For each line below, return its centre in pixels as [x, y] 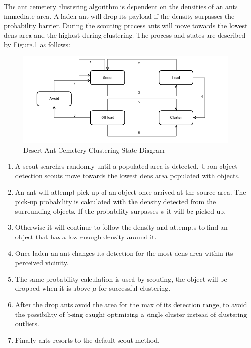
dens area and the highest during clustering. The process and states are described [125, 35]
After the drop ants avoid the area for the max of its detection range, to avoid [131, 304]
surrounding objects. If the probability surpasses [87, 211]
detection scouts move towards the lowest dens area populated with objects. [127, 176]
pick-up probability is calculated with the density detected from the [116, 201]
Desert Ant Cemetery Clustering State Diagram [94, 150]
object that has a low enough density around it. [86, 236]
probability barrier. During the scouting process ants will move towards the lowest [126, 25]
